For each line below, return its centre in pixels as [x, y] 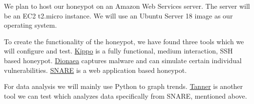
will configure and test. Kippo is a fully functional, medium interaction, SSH [118, 51]
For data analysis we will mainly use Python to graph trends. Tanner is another [124, 86]
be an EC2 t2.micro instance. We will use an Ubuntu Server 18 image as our [118, 15]
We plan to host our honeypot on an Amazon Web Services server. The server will [127, 6]
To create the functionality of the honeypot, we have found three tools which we [124, 41]
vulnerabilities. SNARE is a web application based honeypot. [95, 70]
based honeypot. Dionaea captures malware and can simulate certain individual [123, 60]
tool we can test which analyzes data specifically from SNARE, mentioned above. [126, 95]
